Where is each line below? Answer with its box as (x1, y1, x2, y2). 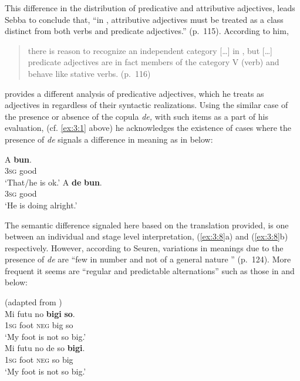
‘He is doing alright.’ (5, 198, 77, 211)
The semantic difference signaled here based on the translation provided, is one (5, 218, 289, 231)
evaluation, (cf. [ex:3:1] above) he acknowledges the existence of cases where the (5, 122, 291, 134)
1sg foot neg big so (5, 319, 73, 331)
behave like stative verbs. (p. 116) (28, 67, 151, 79)
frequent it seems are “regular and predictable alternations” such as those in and (5, 264, 295, 277)
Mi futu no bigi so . (5, 307, 75, 319)
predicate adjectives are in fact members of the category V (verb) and (28, 56, 279, 68)
